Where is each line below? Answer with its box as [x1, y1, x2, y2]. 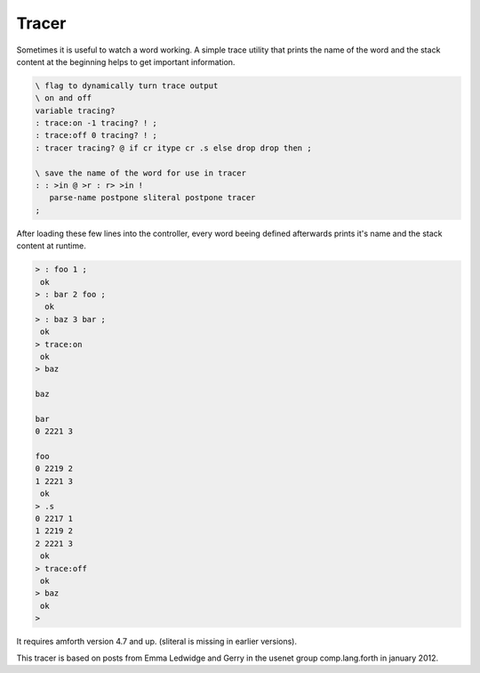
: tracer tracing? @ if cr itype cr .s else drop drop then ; [35, 142, 312, 153]
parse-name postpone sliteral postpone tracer [49, 192, 256, 203]
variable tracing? [35, 105, 116, 116]
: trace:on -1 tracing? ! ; [35, 118, 157, 128]
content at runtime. [16, 240, 86, 251]
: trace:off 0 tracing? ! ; [35, 130, 157, 141]
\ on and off [35, 93, 92, 103]
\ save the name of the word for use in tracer [35, 167, 246, 178]
